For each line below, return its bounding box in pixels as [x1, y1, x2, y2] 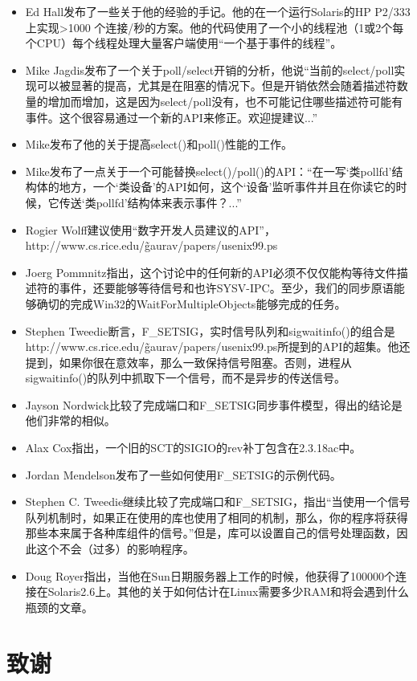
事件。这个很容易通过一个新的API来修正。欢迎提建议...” [25, 108, 318, 125]
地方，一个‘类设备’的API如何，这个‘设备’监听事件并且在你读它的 [59, 178, 396, 195]
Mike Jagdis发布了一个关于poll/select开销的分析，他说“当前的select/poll [25, 61, 395, 78]
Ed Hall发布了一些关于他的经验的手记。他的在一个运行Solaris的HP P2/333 [25, 3, 411, 19]
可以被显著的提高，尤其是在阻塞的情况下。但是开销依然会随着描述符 [36, 77, 397, 94]
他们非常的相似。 [25, 412, 116, 429]
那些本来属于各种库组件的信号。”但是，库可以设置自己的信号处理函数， [25, 524, 397, 541]
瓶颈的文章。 [25, 598, 93, 615]
